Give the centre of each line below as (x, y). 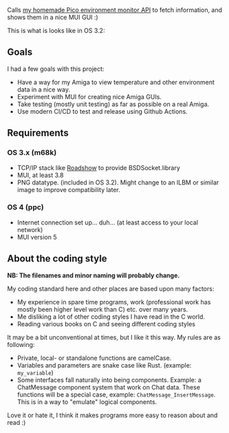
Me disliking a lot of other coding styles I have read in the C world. (111, 317)
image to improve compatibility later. (68, 189)
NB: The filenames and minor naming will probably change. (94, 275)
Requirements (38, 133)
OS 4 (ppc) (25, 207)
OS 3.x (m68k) (32, 153)
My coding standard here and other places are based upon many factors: (111, 288)
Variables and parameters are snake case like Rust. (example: (104, 365)
